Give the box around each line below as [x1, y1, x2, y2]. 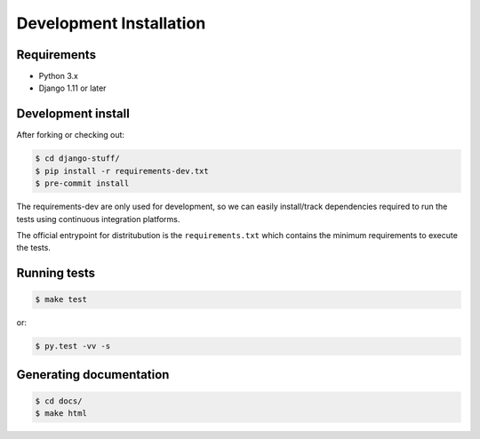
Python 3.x [38, 71, 79, 82]
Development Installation [16, 13, 206, 33]
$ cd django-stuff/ [35, 154, 120, 164]
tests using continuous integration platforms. [16, 213, 180, 224]
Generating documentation [16, 367, 170, 382]
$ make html [35, 409, 88, 419]
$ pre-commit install [35, 179, 130, 188]
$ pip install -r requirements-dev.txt [35, 165, 209, 176]
